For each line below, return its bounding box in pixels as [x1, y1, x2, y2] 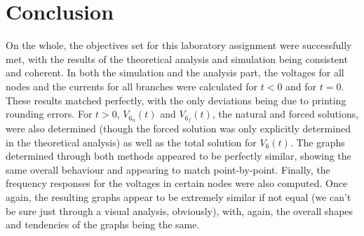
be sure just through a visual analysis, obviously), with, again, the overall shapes [6, 203, 353, 218]
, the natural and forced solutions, [212, 106, 359, 121]
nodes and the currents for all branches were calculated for [6, 78, 258, 93]
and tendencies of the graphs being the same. [6, 217, 200, 232]
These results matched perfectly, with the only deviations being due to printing [6, 92, 346, 107]
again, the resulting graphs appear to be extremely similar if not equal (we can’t [6, 189, 351, 204]
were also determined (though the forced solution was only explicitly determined [6, 120, 351, 135]
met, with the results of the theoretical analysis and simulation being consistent [6, 51, 348, 66]
